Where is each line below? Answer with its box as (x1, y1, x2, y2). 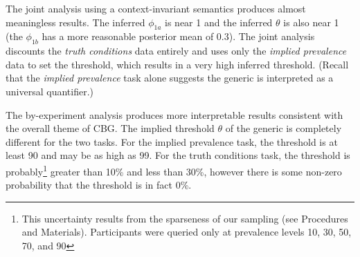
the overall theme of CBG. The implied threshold (6, 121, 215, 135)
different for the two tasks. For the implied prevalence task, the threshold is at (6, 134, 338, 149)
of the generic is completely (225, 121, 342, 135)
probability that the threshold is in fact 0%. (6, 178, 192, 192)
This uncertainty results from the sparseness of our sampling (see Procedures (21, 211, 348, 225)
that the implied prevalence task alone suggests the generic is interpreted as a (6, 70, 334, 85)
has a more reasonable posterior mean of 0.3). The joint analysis (42, 29, 315, 44)
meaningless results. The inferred (6, 15, 145, 29)
